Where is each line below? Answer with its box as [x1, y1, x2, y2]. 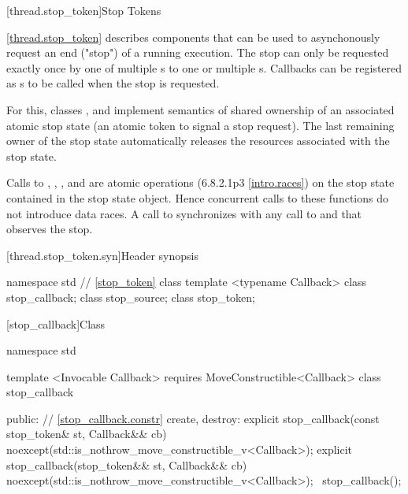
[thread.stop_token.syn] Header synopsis [6, 247, 198, 263]
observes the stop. [6, 221, 93, 237]
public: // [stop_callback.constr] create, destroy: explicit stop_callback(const [6, 410, 380, 426]
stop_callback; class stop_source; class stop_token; [6, 288, 256, 305]
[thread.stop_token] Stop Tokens [6, 2, 161, 18]
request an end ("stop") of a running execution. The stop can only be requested [6, 44, 389, 61]
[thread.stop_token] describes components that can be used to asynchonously [6, 28, 380, 45]
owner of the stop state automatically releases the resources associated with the [6, 132, 390, 149]
